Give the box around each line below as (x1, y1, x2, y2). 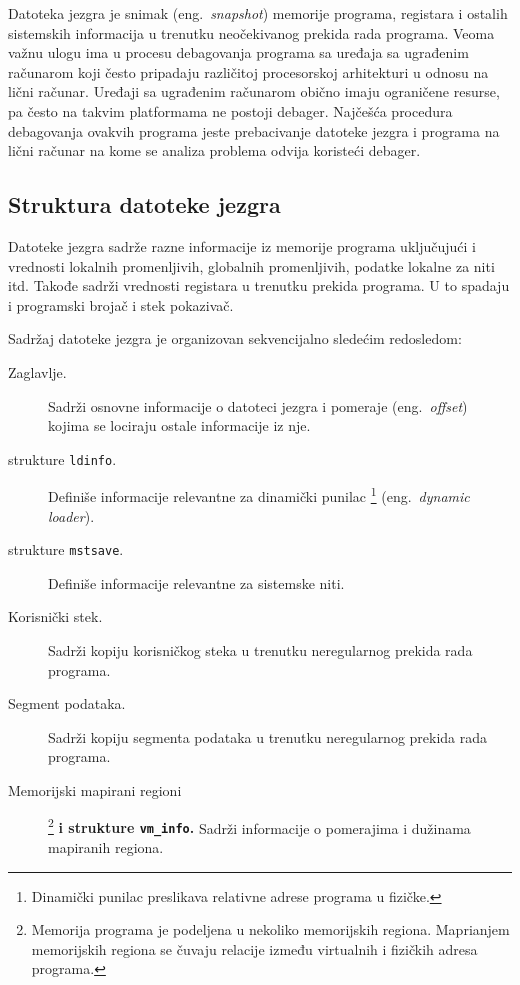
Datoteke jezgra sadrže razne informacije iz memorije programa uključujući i (8, 235, 476, 256)
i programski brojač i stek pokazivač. (8, 294, 234, 315)
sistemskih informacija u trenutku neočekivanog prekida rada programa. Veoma (8, 22, 495, 43)
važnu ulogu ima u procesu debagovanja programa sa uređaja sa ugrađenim (8, 42, 469, 63)
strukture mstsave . (8, 539, 124, 560)
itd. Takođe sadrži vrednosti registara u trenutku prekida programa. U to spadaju (8, 275, 510, 296)
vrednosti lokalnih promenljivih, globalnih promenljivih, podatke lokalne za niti (8, 255, 495, 276)
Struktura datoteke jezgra (8, 189, 281, 220)
